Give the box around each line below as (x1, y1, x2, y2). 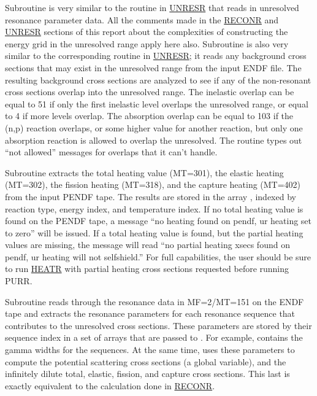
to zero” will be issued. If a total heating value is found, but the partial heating (5, 226, 304, 239)
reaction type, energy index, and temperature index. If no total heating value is (5, 202, 304, 215)
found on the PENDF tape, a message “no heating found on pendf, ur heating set (5, 214, 312, 227)
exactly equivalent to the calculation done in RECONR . (5, 379, 215, 392)
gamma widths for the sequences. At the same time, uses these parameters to (5, 343, 295, 356)
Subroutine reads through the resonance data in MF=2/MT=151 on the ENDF (5, 295, 304, 308)
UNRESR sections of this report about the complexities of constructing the (5, 25, 288, 38)
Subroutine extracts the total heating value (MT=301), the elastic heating (5, 166, 284, 179)
